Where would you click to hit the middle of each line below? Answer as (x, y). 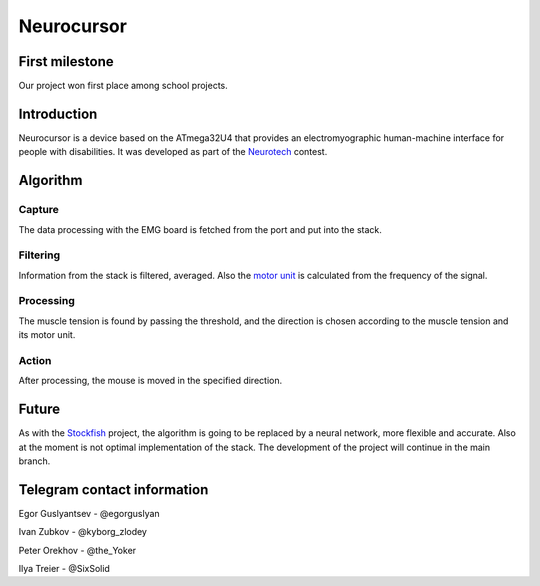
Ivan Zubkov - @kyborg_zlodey (82, 532)
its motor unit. (47, 335)
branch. (34, 461)
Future (39, 409)
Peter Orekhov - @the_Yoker (77, 550)
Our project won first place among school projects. (123, 86)
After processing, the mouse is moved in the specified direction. (150, 381)
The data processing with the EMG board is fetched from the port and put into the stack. (200, 229)
